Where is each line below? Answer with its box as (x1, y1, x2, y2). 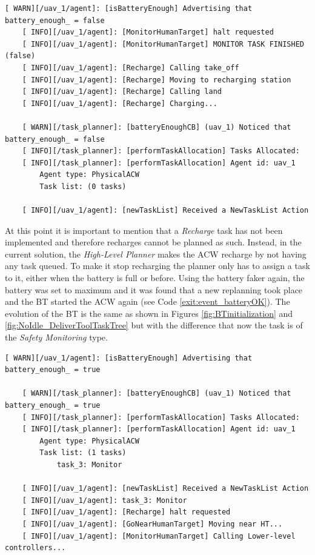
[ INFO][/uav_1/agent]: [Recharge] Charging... (22, 99, 217, 108)
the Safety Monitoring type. (5, 331, 108, 344)
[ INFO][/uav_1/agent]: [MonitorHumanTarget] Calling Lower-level (22, 531, 296, 540)
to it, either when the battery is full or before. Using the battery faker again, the (5, 271, 305, 284)
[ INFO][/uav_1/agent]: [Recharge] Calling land (22, 87, 222, 96)
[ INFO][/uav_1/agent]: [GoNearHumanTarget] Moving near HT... (22, 519, 283, 528)
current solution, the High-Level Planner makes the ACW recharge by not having (5, 247, 307, 260)
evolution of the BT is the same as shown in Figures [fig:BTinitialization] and (5, 307, 293, 319)
